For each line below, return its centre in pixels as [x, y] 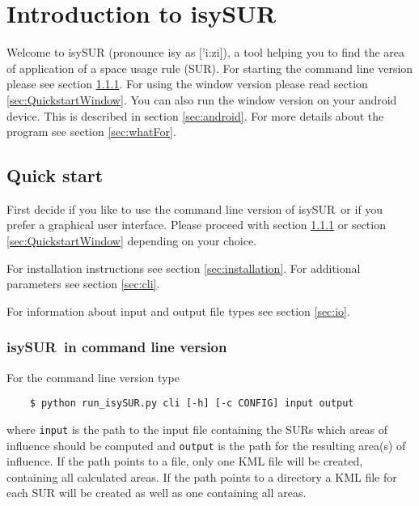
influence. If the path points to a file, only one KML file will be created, [185, 461]
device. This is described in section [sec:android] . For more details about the [195, 115]
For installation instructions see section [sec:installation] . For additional [184, 268]
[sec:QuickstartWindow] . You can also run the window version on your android [202, 99]
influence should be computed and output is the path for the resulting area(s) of [206, 445]
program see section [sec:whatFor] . [91, 132]
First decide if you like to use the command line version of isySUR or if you [195, 208]
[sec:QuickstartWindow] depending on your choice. [132, 241]
